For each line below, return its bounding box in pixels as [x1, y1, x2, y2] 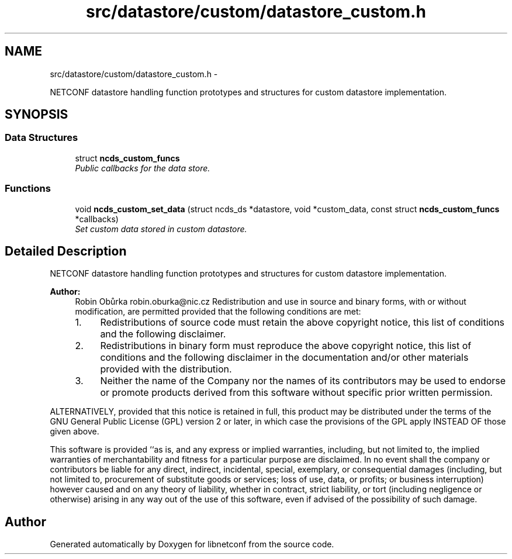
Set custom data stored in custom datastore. [75, 223, 247, 234]
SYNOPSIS [5, 107, 68, 122]
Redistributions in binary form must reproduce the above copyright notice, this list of [100, 340, 472, 352]
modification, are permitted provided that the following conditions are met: [75, 306, 361, 317]
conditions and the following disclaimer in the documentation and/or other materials [100, 351, 469, 364]
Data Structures [5, 132, 78, 144]
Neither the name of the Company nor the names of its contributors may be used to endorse [100, 375, 506, 387]
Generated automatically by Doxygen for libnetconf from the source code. [50, 539, 334, 550]
